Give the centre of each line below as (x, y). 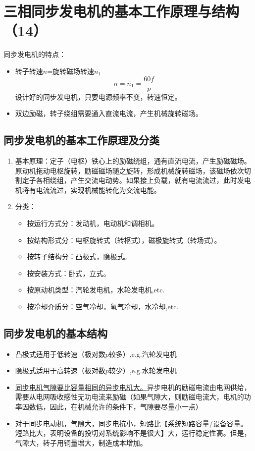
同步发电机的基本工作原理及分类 (81, 140)
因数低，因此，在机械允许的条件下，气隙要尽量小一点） (112, 407)
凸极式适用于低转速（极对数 (60, 354)
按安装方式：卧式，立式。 (69, 273)
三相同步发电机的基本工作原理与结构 (122, 11)
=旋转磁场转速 (71, 71)
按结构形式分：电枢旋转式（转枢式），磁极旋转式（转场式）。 (124, 240)
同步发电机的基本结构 (55, 333)
